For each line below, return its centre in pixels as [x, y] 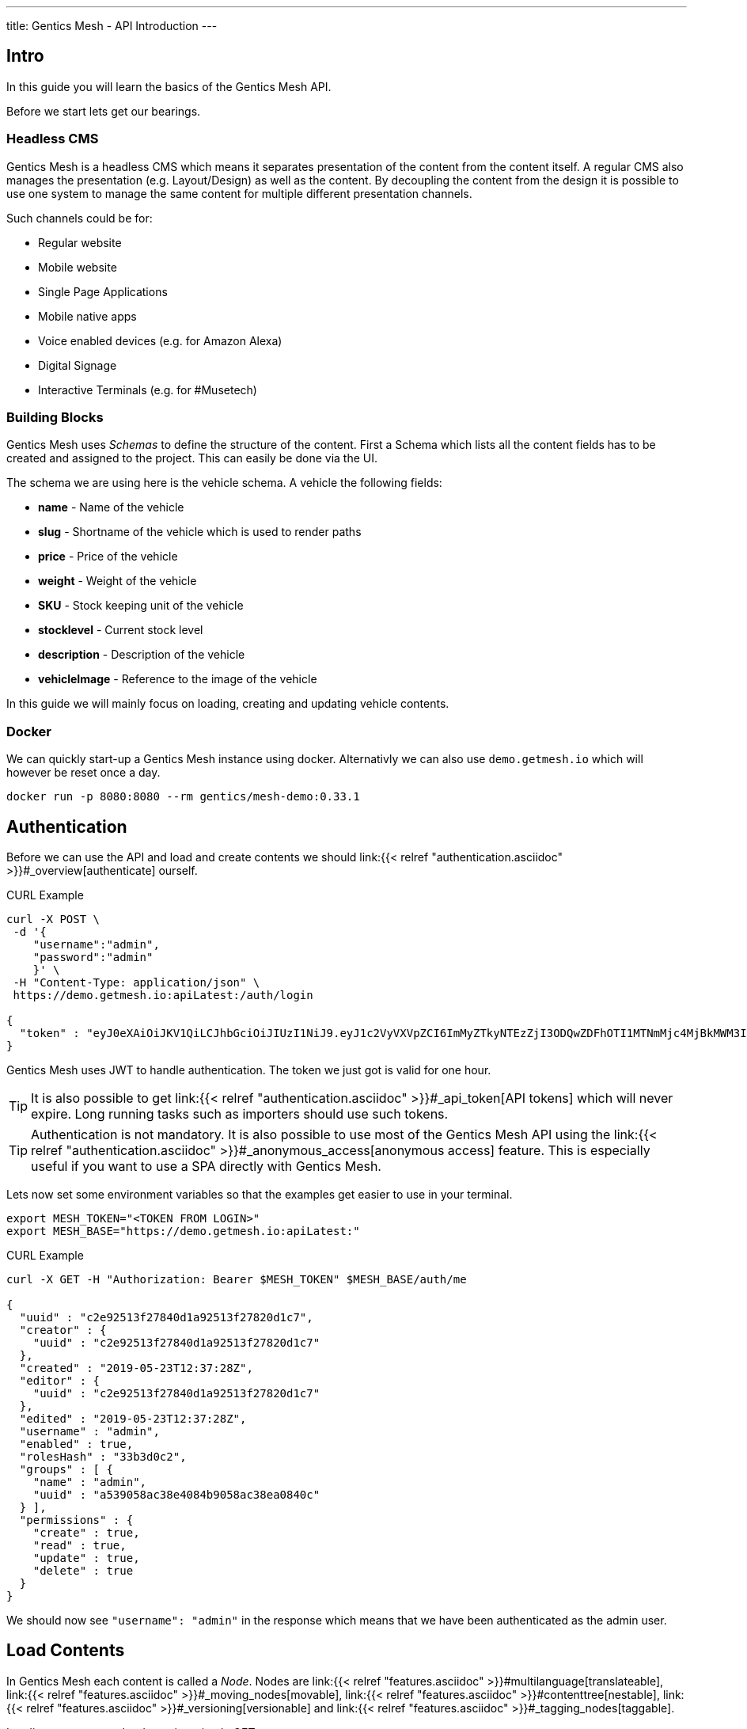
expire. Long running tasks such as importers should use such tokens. [240, 1113]
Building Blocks [55, 417]
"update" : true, [86, 1558]
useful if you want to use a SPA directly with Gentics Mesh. [206, 1166]
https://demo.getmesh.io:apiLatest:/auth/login [163, 995]
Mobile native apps [87, 316]
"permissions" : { [76, 1520]
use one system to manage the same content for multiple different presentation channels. [239, 193]
